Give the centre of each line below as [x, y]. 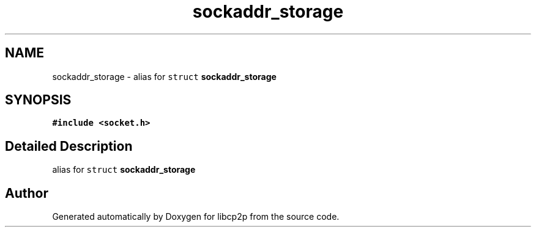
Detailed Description [69, 146]
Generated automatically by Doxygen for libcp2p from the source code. [196, 217]
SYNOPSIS [38, 100]
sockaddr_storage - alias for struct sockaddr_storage [164, 76]
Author [27, 193]
